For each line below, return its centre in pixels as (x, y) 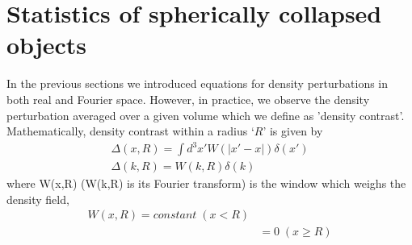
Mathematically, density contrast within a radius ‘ (130, 131)
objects (47, 45)
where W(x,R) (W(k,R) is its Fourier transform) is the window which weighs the (206, 183)
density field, (38, 199)
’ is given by (293, 131)
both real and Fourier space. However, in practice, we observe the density (188, 99)
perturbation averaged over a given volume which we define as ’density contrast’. (206, 115)
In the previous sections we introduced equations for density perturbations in (198, 83)
